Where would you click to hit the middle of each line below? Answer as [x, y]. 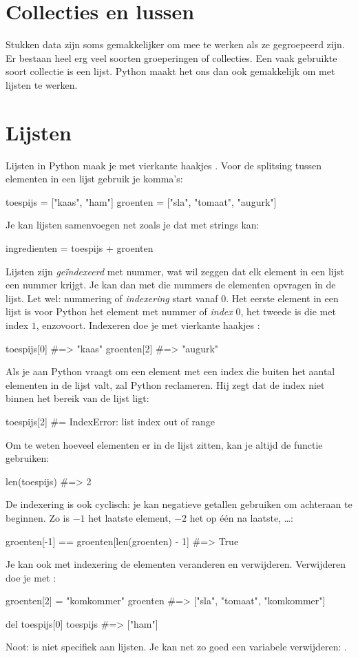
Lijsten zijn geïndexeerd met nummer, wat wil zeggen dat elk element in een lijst [175, 271]
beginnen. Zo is [38, 517]
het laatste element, [130, 517]
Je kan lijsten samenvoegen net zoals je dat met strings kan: [133, 225]
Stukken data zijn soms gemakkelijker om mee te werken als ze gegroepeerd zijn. [175, 44]
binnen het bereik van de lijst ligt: [77, 398]
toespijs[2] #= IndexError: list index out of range [110, 421]
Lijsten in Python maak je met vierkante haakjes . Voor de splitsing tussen [164, 165]
